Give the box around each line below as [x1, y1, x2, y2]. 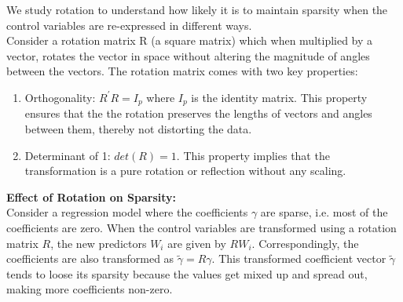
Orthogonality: [24, 89, 96, 105]
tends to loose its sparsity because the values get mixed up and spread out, [6, 265, 368, 282]
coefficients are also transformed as [6, 250, 174, 267]
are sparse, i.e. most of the [260, 204, 388, 220]
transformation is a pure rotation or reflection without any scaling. [24, 162, 346, 179]
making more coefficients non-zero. [6, 281, 173, 297]
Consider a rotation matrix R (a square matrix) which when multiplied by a [6, 32, 373, 49]
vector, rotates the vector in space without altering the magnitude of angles [6, 47, 370, 64]
